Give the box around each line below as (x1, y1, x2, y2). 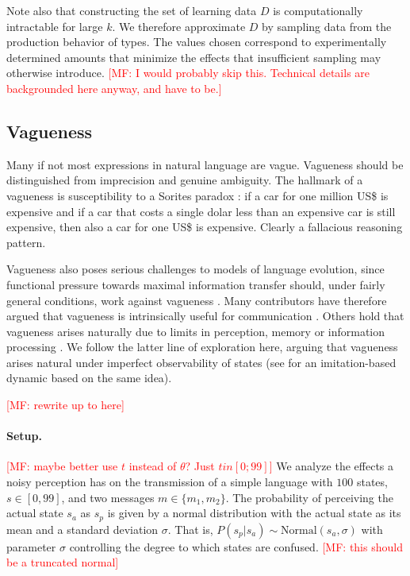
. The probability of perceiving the (225, 489, 393, 505)
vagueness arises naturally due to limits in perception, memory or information (6, 323, 385, 339)
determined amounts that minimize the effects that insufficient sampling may (6, 48, 381, 65)
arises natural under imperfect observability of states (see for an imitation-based (6, 354, 397, 370)
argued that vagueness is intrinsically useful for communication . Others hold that (6, 307, 404, 324)
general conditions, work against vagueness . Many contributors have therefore (6, 292, 387, 308)
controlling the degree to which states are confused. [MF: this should (69, 538, 403, 555)
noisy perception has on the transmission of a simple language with (6, 474, 333, 490)
